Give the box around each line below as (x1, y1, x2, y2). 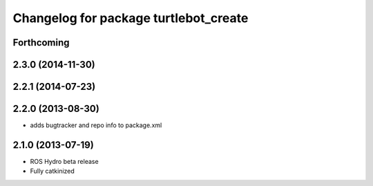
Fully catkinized (30, 167, 75, 176)
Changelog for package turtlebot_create (12, 10, 249, 26)
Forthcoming (12, 37, 70, 48)
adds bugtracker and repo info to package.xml (30, 121, 162, 129)
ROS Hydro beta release (30, 158, 99, 166)
